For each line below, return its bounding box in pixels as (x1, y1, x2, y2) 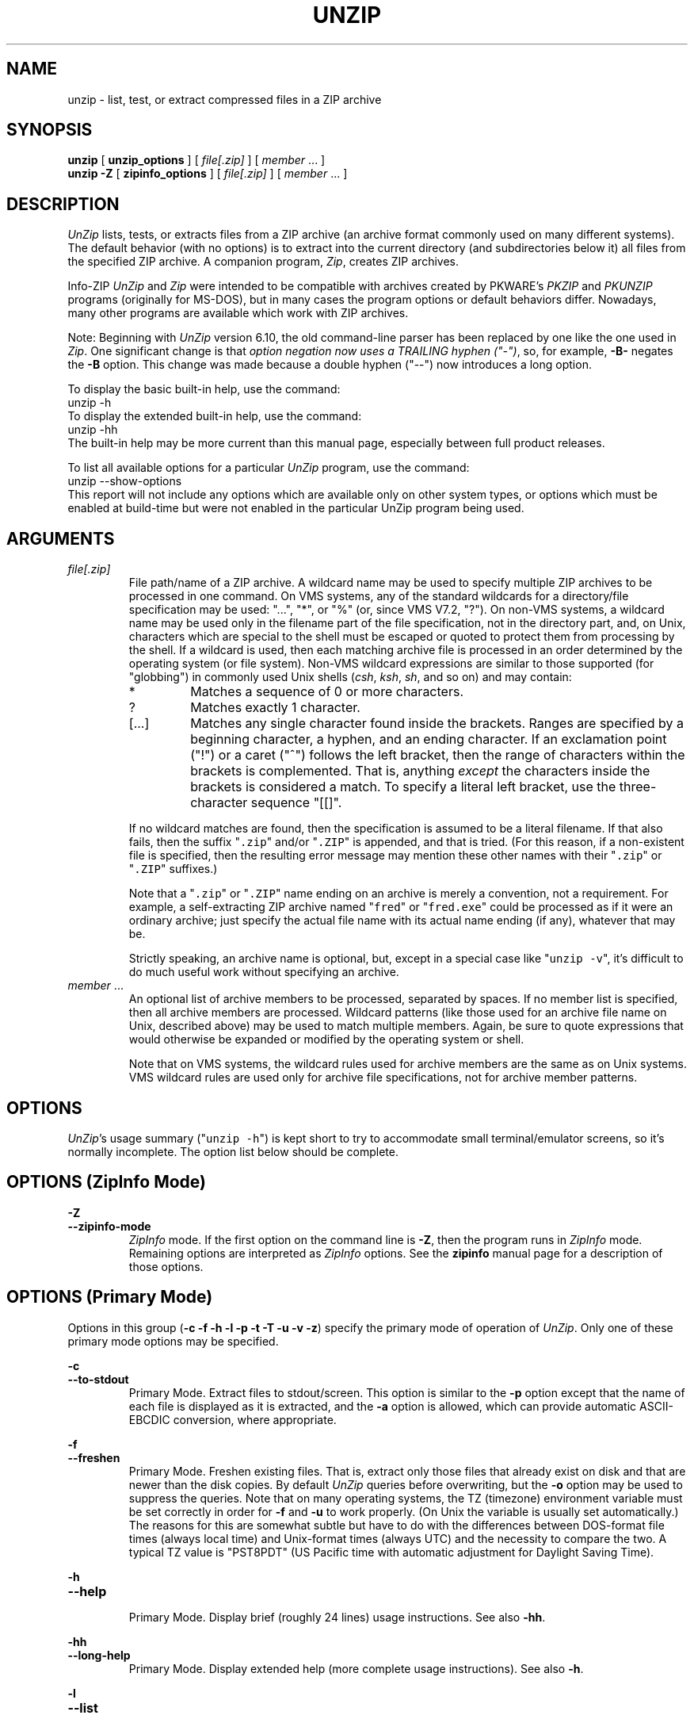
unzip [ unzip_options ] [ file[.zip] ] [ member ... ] (67, 153, 326, 167)
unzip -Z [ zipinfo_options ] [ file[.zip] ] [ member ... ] (67, 167, 348, 181)
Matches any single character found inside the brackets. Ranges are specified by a (190, 715, 684, 732)
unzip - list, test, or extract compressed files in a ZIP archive (67, 92, 382, 106)
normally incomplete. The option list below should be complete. (67, 1144, 398, 1158)
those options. (128, 1259, 204, 1273)
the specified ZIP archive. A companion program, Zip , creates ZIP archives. (67, 255, 459, 269)
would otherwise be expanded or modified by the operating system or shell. (128, 1032, 524, 1047)
